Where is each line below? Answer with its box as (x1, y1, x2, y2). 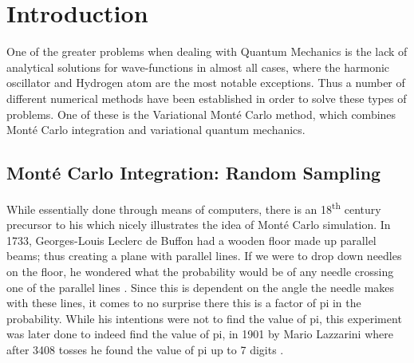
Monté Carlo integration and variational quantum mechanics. (6, 121, 306, 138)
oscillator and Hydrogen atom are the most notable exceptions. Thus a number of (6, 74, 405, 91)
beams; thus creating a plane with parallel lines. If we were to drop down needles (6, 247, 402, 264)
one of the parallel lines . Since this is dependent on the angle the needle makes (6, 278, 395, 295)
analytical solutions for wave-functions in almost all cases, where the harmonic (6, 58, 390, 75)
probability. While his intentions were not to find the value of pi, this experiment (6, 310, 402, 326)
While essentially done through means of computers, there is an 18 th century (6, 198, 381, 217)
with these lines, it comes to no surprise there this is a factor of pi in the (6, 294, 361, 311)
